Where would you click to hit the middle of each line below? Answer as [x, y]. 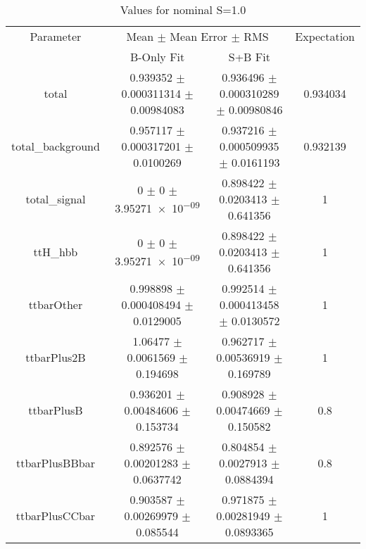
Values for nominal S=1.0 [183, 10]
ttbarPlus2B [56, 357]
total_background [56, 146]
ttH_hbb [56, 252]
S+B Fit [249, 57]
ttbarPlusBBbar [55, 463]
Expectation [325, 36]
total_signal [56, 199]
